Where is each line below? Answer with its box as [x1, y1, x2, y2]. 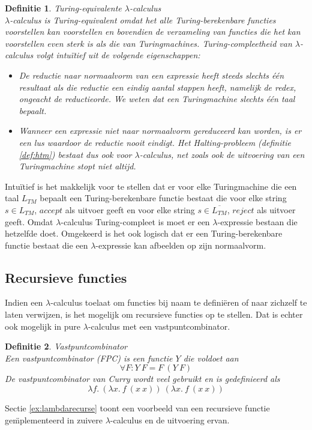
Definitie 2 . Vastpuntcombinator [5, 340, 128, 353]
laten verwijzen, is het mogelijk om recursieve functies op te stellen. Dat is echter [5, 308, 303, 321]
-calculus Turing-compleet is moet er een [61, 215, 210, 228]
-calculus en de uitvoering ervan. [110, 413, 230, 426]
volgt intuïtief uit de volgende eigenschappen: [36, 49, 200, 61]
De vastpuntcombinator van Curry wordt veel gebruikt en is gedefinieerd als [5, 372, 280, 385]
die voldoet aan [183, 351, 239, 364]
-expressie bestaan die [217, 215, 298, 228]
